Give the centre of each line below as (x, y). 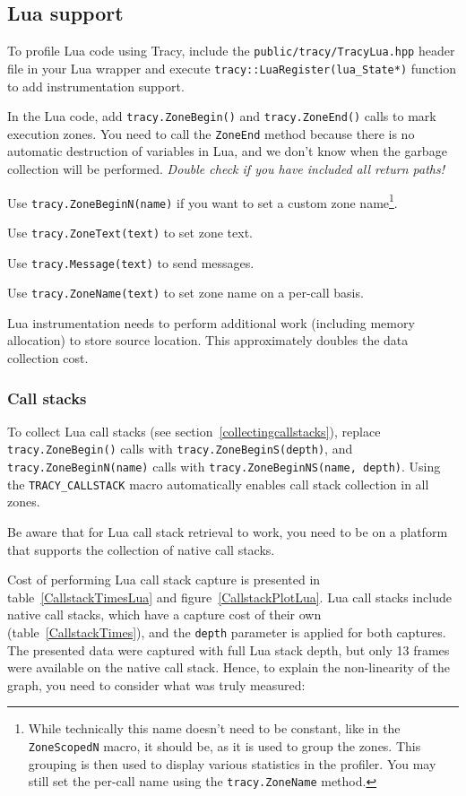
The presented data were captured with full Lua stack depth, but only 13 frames (229, 649)
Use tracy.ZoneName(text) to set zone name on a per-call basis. (186, 293)
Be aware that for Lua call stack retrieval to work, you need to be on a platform (228, 532)
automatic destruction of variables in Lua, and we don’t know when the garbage (227, 151)
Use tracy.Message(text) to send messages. (131, 262)
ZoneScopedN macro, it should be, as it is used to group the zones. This (224, 746)
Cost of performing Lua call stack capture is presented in (164, 580)
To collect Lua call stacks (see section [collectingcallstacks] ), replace (194, 431)
